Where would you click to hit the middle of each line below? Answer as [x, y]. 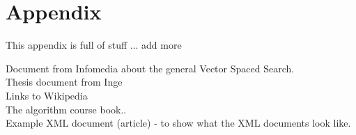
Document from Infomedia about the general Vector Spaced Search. [150, 68]
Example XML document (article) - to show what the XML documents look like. [178, 123]
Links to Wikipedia [47, 95]
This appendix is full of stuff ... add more [94, 45]
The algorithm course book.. [66, 109]
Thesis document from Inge [64, 82]
